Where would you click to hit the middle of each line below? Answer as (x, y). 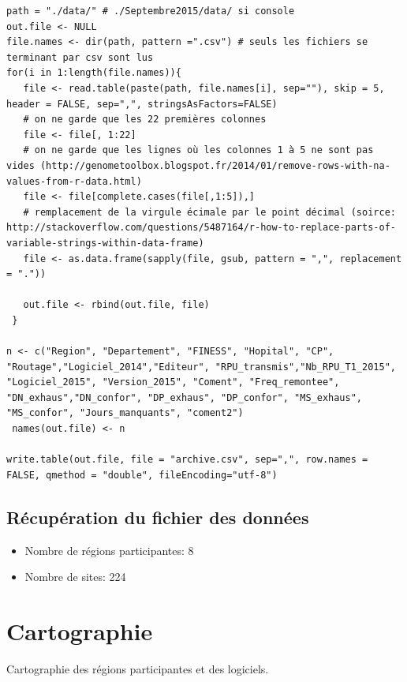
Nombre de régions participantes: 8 (109, 550)
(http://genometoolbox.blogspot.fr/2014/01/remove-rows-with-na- (215, 165)
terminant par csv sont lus (80, 57)
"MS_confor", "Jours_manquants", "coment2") (125, 413)
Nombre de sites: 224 (75, 577)
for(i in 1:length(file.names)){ (94, 73)
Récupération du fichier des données (158, 517)
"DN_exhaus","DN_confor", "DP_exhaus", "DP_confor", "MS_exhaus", (185, 397)
